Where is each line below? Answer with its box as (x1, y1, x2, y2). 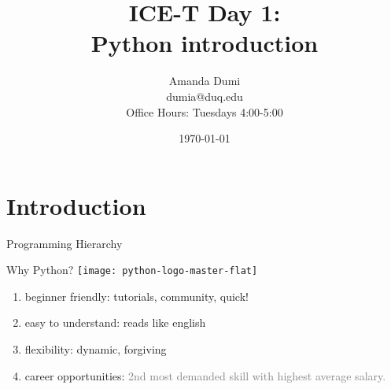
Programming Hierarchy (6, 235, 123, 251)
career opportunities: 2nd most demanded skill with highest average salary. (24, 367, 386, 383)
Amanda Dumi (168, 72, 241, 89)
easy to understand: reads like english (24, 314, 206, 331)
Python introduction (90, 27, 319, 59)
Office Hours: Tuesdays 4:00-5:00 (126, 103, 283, 120)
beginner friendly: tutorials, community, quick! (24, 287, 249, 304)
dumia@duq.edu (166, 87, 243, 104)
